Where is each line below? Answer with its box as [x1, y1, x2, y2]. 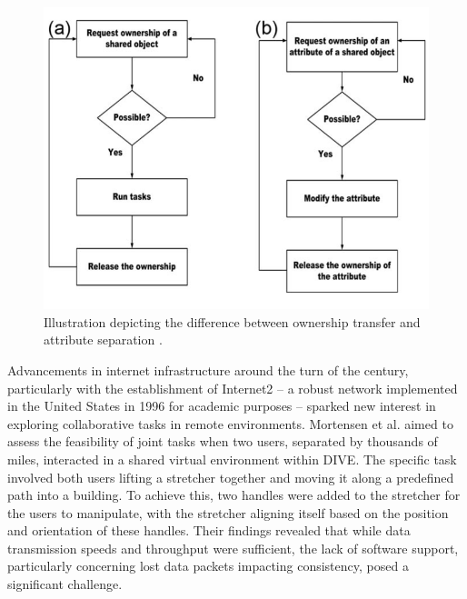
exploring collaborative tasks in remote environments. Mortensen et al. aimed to [7, 414, 453, 433]
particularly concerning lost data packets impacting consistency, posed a [7, 556, 409, 575]
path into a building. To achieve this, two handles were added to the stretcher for [7, 485, 461, 504]
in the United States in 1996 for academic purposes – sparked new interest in [7, 396, 436, 415]
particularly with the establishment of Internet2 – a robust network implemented [7, 378, 458, 397]
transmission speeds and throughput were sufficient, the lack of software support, [7, 538, 459, 557]
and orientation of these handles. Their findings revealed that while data [7, 521, 411, 540]
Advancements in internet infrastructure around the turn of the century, [7, 360, 409, 379]
